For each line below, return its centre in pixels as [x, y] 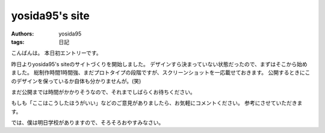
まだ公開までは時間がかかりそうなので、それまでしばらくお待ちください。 [103, 92]
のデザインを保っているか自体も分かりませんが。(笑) [76, 81]
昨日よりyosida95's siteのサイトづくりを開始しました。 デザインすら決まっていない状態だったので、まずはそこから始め [159, 64]
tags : [18, 42]
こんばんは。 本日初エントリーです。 [56, 53]
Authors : [23, 34]
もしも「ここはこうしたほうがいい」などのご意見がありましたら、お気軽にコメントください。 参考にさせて [144, 103]
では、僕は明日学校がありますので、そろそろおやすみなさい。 [88, 123]
